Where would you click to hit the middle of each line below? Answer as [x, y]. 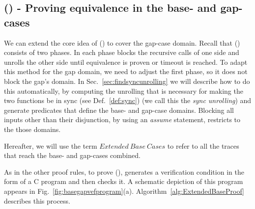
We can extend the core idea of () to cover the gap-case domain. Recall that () [122, 42]
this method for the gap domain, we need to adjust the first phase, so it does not [126, 71]
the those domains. [32, 129]
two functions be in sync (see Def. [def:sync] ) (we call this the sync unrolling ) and [128, 100]
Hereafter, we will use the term [51, 145]
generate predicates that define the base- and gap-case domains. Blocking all [119, 110]
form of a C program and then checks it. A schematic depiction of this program [124, 181]
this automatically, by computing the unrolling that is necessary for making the [124, 91]
